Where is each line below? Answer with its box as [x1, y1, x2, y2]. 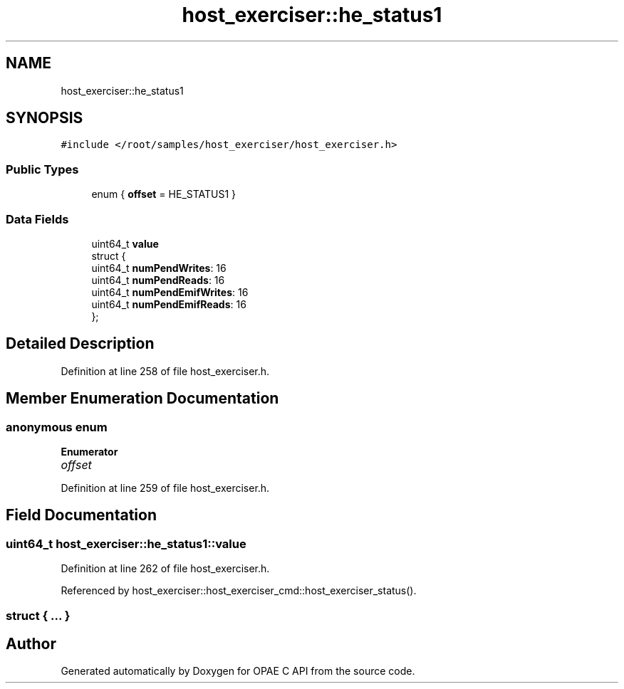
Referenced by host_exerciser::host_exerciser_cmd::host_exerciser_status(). [61, 584, 417, 597]
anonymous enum [6, 419, 108, 434]
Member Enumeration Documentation [6, 389, 279, 408]
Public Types [6, 162, 79, 177]
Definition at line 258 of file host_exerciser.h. [61, 364, 270, 377]
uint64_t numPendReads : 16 [91, 273, 225, 286]
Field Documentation [6, 506, 157, 525]
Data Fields [6, 211, 69, 226]
